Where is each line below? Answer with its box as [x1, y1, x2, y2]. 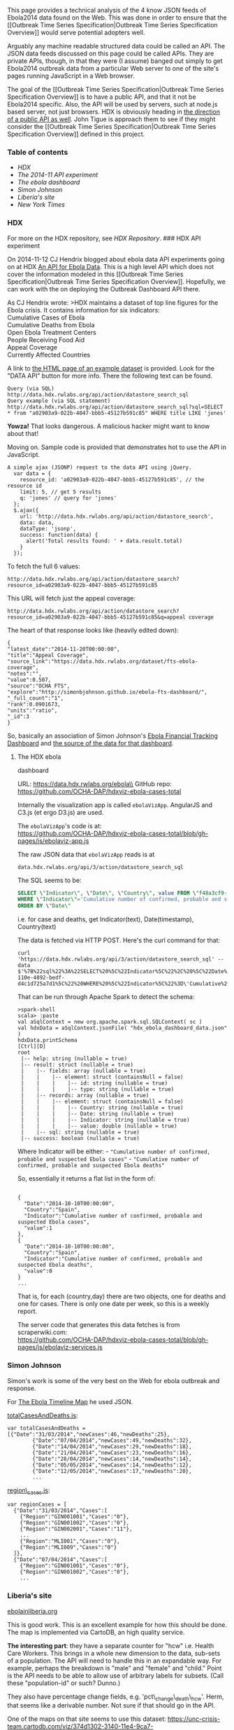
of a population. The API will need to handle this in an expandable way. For [7, 1656, 222, 1665]
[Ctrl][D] [17, 1043, 47, 1050]
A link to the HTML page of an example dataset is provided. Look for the [7, 364, 215, 372]
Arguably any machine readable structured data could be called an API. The [7, 42, 226, 50]
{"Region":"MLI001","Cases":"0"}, [20, 1538, 120, 1545]
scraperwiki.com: [17, 1328, 68, 1337]
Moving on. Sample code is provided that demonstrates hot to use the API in [7, 443, 227, 451]
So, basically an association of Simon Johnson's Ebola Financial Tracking [7, 732, 219, 740]
